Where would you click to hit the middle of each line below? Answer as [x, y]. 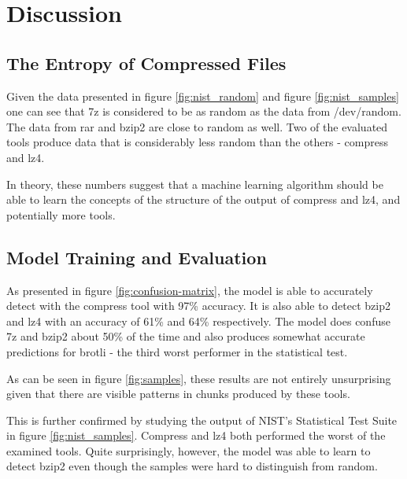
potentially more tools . [61, 214]
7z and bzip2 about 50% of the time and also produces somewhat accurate [186, 336]
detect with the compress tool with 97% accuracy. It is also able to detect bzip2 [198, 306]
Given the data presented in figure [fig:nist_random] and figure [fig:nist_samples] [203, 96]
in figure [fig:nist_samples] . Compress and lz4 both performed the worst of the [196, 435]
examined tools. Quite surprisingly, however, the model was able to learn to [189, 450]
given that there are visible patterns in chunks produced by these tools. [178, 394]
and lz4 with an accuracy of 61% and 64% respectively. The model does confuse [198, 321]
